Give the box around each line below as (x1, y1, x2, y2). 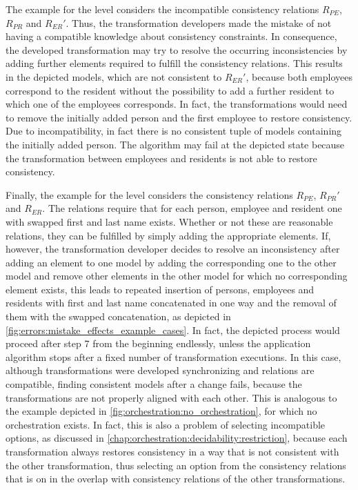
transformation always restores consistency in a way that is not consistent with (6, 444, 339, 458)
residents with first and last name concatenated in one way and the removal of (6, 295, 337, 310)
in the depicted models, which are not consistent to (6, 69, 222, 84)
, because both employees (246, 69, 352, 84)
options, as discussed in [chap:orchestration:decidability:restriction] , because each (6, 431, 348, 445)
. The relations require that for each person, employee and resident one (42, 201, 342, 215)
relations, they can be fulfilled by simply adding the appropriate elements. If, (6, 228, 331, 242)
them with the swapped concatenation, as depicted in (6, 309, 231, 324)
